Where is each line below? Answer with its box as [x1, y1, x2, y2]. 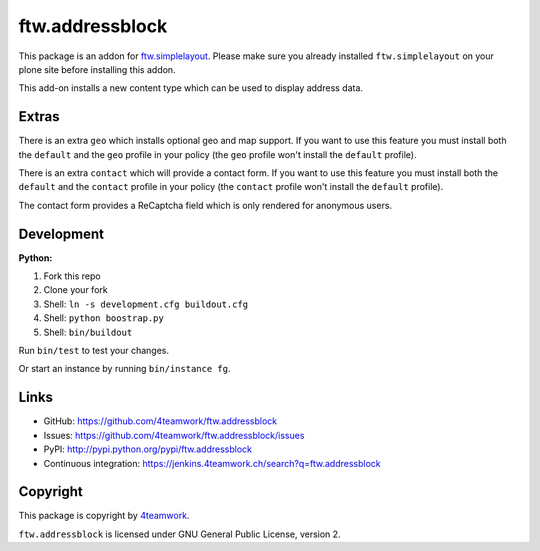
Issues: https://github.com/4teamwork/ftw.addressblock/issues [43, 429, 305, 441]
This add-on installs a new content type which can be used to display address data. [18, 82, 364, 94]
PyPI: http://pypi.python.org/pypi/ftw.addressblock [43, 443, 252, 455]
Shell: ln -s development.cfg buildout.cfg [43, 298, 249, 310]
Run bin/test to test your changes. [18, 345, 170, 357]
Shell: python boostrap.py [43, 312, 164, 324]
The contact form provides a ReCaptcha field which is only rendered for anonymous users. [18, 199, 393, 211]
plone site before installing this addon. [18, 63, 176, 75]
